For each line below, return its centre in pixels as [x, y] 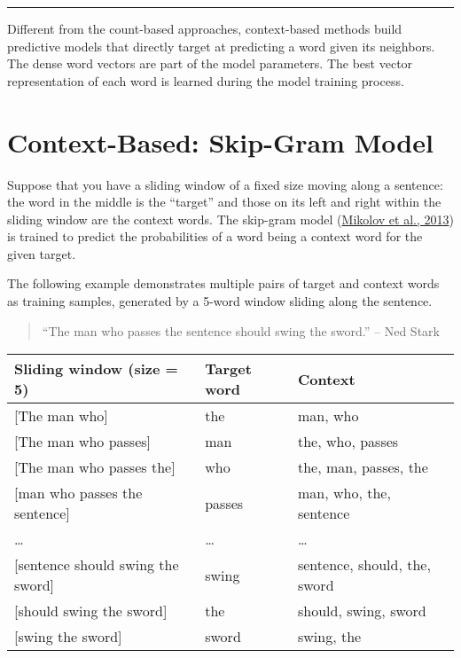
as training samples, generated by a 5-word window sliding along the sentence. [220, 301]
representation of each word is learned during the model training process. [206, 80]
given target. [42, 253]
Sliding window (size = [96, 369]
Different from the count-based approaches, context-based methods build [205, 28]
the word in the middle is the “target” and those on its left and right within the [224, 202]
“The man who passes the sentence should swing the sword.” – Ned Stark [241, 330]
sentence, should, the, [364, 565]
